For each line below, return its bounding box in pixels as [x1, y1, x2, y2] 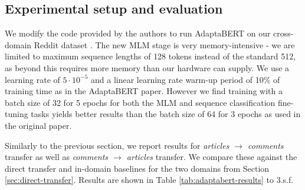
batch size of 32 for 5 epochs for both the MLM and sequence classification [5, 96, 276, 108]
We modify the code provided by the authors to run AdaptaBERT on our [5, 27, 271, 39]
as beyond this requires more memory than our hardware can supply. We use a [5, 61, 290, 74]
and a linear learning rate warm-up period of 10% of [91, 73, 280, 85]
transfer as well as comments [5, 151, 109, 163]
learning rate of [5, 73, 60, 85]
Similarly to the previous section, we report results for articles [5, 139, 229, 151]
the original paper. [5, 119, 72, 131]
